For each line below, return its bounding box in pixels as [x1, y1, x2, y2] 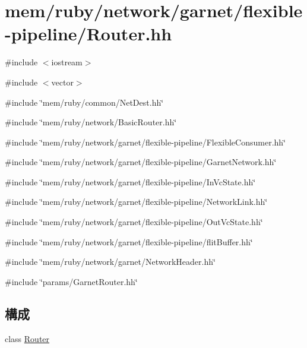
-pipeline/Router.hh [5, 21, 172, 46]
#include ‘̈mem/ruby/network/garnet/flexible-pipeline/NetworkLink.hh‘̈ [5, 195, 268, 208]
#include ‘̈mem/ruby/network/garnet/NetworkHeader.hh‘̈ [5, 255, 216, 268]
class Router [5, 332, 50, 344]
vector [51, 75, 74, 88]
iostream [51, 56, 83, 68]
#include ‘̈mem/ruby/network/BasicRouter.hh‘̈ [5, 116, 177, 128]
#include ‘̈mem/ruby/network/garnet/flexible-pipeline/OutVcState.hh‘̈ [5, 216, 263, 228]
